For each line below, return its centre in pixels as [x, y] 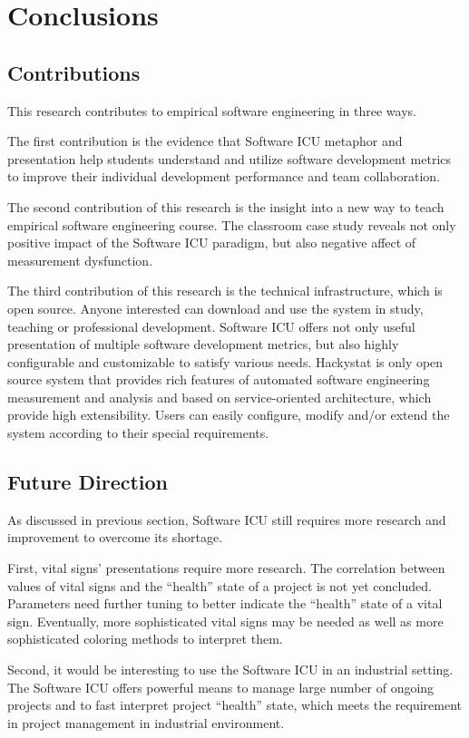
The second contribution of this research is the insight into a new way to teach [226, 206]
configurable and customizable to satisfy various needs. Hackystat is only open [225, 361]
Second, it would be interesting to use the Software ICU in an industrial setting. [230, 670]
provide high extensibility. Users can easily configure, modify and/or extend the [229, 415]
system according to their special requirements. [138, 433]
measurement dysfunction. [80, 260]
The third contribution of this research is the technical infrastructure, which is [225, 291]
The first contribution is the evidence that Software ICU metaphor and [205, 141]
